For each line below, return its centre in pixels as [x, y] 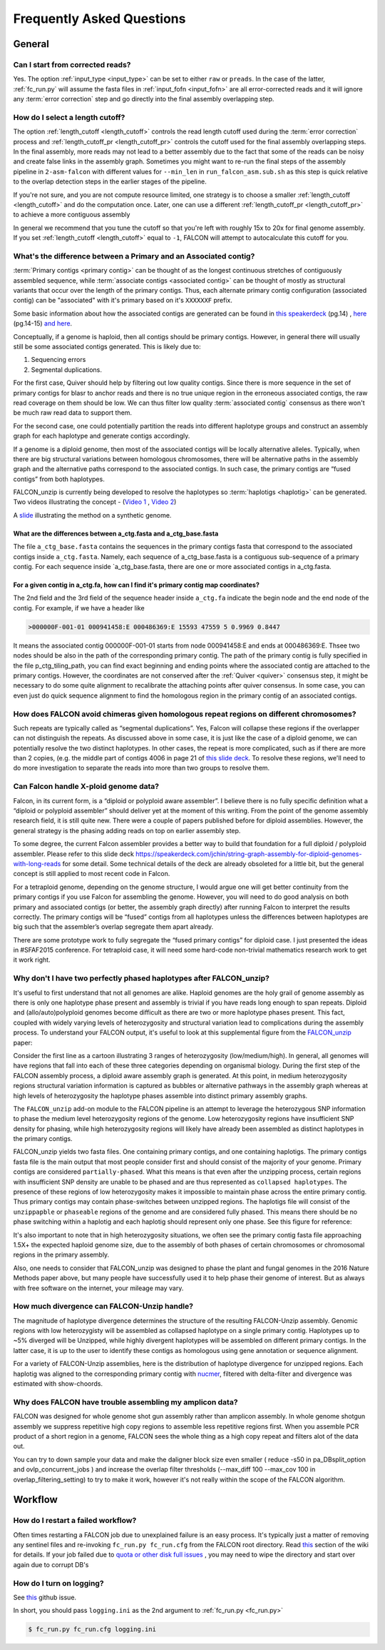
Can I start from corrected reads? [72, 64]
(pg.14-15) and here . [43, 323]
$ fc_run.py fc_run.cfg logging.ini [92, 1629]
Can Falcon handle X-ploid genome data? [86, 787]
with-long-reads [37, 863]
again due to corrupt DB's [51, 1564]
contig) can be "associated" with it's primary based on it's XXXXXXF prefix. [123, 301]
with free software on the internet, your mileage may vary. [98, 1288]
